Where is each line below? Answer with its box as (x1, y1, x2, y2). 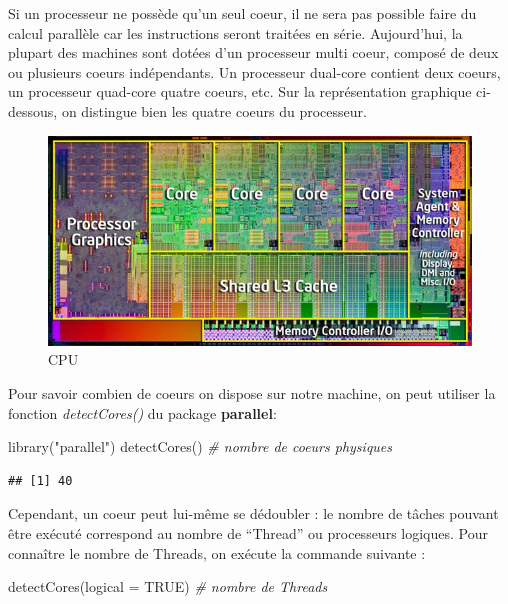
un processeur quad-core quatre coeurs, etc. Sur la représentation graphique (8, 81, 472, 102)
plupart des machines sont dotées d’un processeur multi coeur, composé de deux (8, 42, 499, 63)
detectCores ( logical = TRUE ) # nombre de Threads (8, 576, 328, 597)
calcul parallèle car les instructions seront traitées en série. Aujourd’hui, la (8, 22, 463, 43)
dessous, (8, 100, 58, 121)
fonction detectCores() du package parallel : (8, 402, 277, 423)
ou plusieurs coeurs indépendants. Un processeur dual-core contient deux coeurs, (8, 61, 501, 82)
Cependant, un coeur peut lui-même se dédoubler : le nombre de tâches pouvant (8, 503, 499, 524)
